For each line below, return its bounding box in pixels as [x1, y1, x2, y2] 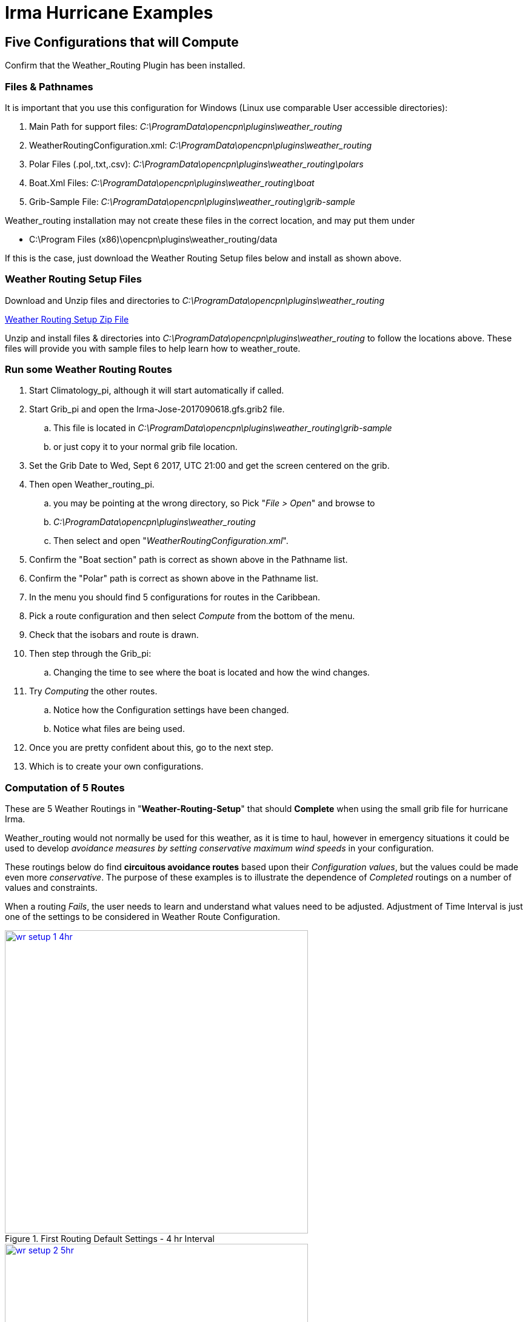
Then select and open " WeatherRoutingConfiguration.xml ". [53, 535, 289, 546]
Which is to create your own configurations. [29, 761, 204, 772]
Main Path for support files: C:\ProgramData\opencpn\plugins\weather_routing [29, 121, 343, 132]
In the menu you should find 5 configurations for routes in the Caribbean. [29, 592, 321, 603]
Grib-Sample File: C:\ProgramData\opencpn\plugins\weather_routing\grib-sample [29, 196, 355, 207]
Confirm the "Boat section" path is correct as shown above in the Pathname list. [29, 554, 348, 565]
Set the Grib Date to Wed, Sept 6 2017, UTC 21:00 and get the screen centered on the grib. [29, 460, 390, 471]
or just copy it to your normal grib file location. [53, 441, 238, 452]
